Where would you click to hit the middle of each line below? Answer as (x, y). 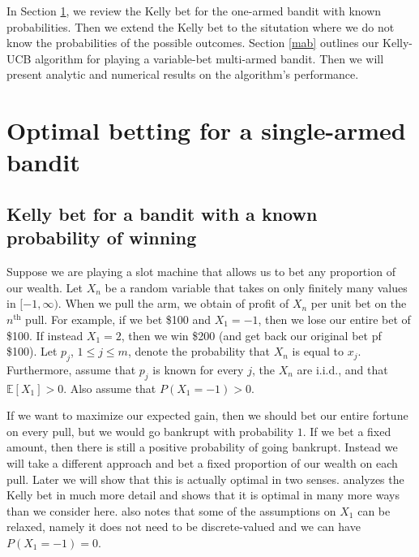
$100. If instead (45, 335)
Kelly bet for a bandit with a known (162, 213)
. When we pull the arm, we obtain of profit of (173, 303)
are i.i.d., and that (342, 369)
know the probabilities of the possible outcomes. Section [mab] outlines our (193, 43)
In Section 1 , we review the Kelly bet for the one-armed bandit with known (194, 11)
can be (374, 510)
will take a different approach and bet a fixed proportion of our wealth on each (202, 463)
